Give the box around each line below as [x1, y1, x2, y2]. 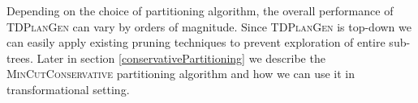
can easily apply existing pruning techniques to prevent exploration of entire [6, 34, 386, 51]
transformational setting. [6, 80, 130, 97]
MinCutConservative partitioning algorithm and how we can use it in [6, 65, 356, 82]
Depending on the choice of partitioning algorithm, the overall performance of [6, 2, 394, 19]
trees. [6, 49, 33, 66]
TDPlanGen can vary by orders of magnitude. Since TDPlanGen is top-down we [6, 18, 412, 35]
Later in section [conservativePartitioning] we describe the [37, 49, 325, 66]
